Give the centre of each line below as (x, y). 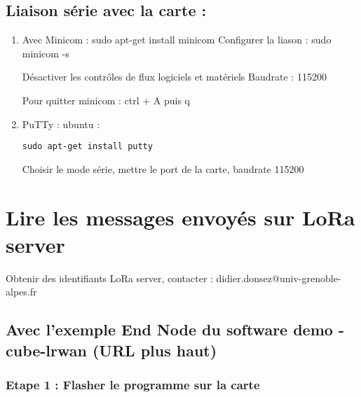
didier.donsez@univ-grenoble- (279, 278)
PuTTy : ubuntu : (61, 124)
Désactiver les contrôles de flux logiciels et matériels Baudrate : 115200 (174, 77)
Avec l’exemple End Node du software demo (169, 329)
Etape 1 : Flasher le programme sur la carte (133, 385)
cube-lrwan (46, 350)
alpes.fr (21, 292)
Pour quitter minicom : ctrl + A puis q (106, 100)
